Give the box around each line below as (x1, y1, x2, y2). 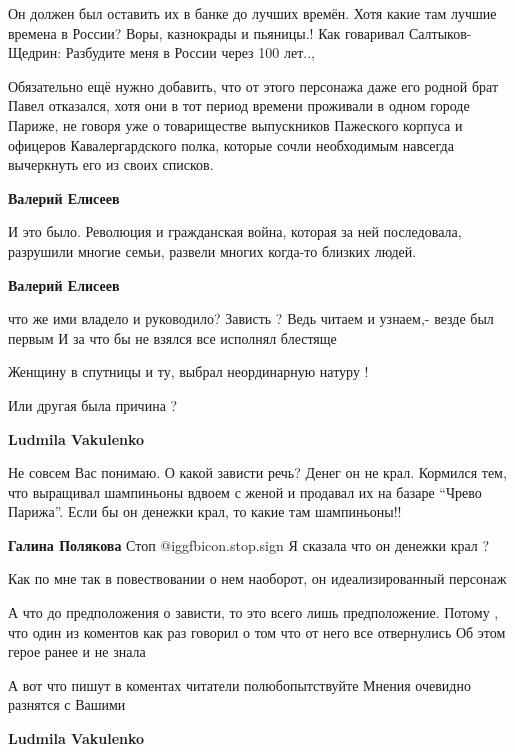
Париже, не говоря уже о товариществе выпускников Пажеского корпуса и (8, 114, 463, 135)
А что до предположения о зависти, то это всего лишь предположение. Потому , (8, 602, 499, 623)
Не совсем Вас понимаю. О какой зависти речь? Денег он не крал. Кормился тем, (8, 462, 507, 483)
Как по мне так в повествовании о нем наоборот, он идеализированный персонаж (8, 568, 507, 589)
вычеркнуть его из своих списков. (8, 154, 214, 175)
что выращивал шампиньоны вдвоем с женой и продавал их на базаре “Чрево (8, 481, 482, 502)
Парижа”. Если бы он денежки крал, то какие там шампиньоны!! (8, 501, 402, 522)
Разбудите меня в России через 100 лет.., (65, 42, 315, 63)
